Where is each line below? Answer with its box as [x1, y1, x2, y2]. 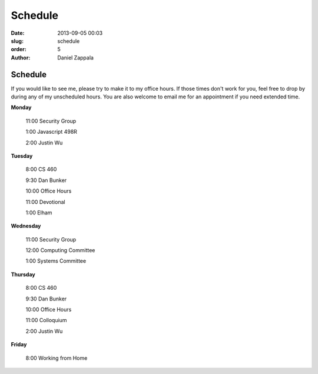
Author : [11, 54, 31, 61]
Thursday [11, 271, 35, 278]
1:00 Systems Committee [25, 257, 87, 264]
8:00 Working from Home [25, 354, 88, 362]
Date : [11, 29, 25, 37]
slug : [11, 37, 24, 44]
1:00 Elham [25, 209, 52, 216]
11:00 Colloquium [25, 317, 67, 324]
